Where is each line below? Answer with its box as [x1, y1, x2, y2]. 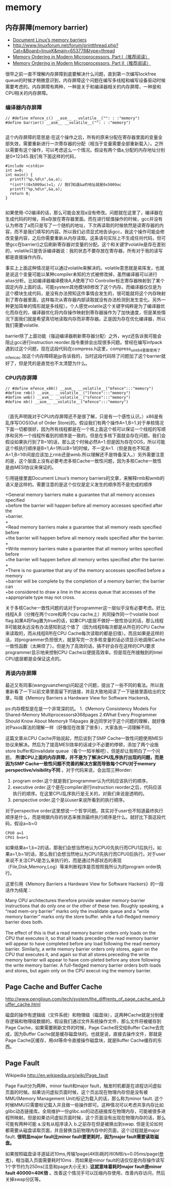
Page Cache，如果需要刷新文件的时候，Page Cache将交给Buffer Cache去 [5, 1025, 160, 1031]
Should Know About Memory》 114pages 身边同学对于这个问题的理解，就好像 [5, 718, 165, 724]
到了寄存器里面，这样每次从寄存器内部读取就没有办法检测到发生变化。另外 [5, 297, 161, 303]
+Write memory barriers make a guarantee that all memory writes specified [5, 546, 163, 552]
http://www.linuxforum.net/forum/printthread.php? [12, 42, 119, 48]
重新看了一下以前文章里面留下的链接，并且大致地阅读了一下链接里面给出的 [5, 688, 161, 694]
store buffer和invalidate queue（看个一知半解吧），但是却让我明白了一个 [5, 748, 156, 754]
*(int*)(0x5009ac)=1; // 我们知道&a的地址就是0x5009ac [10, 182, 122, 187]
